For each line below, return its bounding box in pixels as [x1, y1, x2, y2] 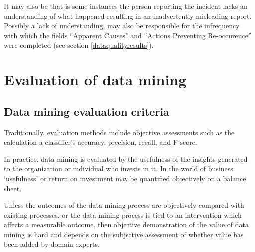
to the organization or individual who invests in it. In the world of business [4, 163, 233, 174]
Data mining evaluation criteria [4, 103, 169, 119]
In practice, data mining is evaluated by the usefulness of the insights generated [4, 153, 248, 164]
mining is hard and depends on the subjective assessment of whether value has [4, 229, 244, 239]
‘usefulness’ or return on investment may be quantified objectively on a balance [4, 173, 246, 183]
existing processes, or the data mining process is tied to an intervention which [4, 209, 242, 220]
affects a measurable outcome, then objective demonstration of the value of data [4, 219, 249, 230]
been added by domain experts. [4, 239, 100, 249]
